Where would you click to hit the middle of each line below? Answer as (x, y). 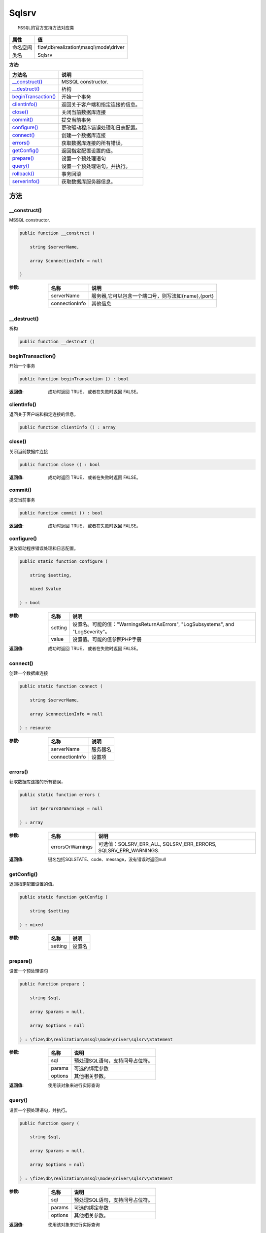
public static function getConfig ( (64, 897)
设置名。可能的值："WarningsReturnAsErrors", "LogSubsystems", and (153, 624)
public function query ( (50, 1123)
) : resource (35, 728)
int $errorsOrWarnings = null (66, 809)
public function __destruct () (57, 342)
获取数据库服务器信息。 (88, 181)
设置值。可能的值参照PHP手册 (107, 640)
